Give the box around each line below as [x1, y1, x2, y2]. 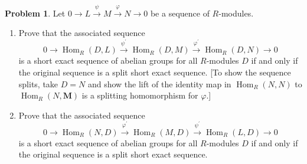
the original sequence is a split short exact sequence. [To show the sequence [18, 65, 291, 78]
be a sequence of [150, 6, 210, 19]
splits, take [18, 77, 58, 90]
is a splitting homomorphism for [81, 89, 198, 101]
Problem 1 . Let [5, 6, 66, 19]
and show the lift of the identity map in [87, 77, 231, 90]
